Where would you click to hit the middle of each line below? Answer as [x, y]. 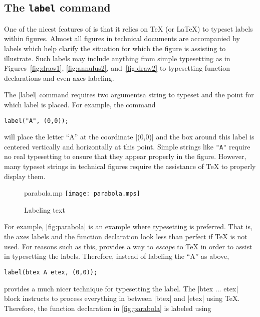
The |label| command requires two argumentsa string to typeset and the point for [129, 95]
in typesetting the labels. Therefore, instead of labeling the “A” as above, [117, 256]
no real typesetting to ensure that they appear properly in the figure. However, [125, 156]
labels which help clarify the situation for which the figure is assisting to [115, 48]
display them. [25, 176]
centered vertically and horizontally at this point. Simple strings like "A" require [127, 146]
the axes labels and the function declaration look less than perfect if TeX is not [126, 236]
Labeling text [45, 209]
